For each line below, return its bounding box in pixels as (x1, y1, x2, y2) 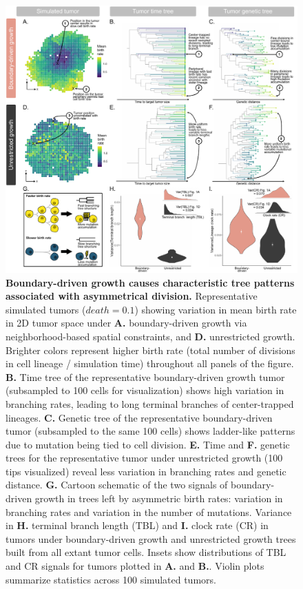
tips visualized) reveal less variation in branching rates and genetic (6, 464, 286, 478)
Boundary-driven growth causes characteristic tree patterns (6, 275, 295, 289)
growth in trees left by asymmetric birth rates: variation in (34, 491, 283, 506)
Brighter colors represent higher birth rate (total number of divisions (6, 342, 295, 357)
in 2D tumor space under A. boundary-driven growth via (6, 316, 247, 330)
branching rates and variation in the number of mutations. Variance (6, 504, 292, 519)
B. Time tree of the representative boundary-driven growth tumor (6, 369, 285, 384)
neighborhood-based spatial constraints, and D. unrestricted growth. (6, 329, 295, 343)
